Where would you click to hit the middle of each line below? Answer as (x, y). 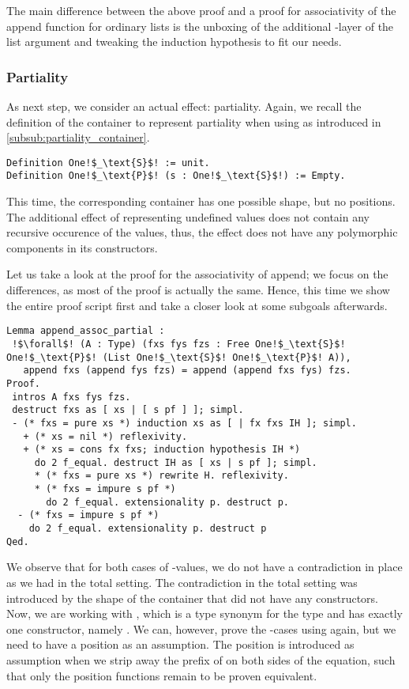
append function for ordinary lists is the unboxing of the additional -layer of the (200, 26)
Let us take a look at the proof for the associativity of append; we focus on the (197, 274)
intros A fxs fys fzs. (71, 397)
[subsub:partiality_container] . (78, 137)
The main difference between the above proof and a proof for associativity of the (201, 10)
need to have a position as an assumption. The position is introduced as (180, 644)
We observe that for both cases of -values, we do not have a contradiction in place (204, 567)
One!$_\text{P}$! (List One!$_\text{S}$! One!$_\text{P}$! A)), (179, 357)
